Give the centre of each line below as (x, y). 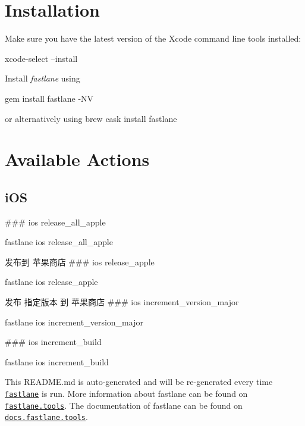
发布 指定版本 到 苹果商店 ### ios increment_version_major (122, 302)
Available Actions (77, 159)
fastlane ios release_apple (51, 282)
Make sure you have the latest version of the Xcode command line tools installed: (153, 38)
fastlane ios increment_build (57, 361)
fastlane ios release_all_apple (59, 242)
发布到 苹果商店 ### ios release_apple (80, 261)
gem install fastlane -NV (49, 98)
